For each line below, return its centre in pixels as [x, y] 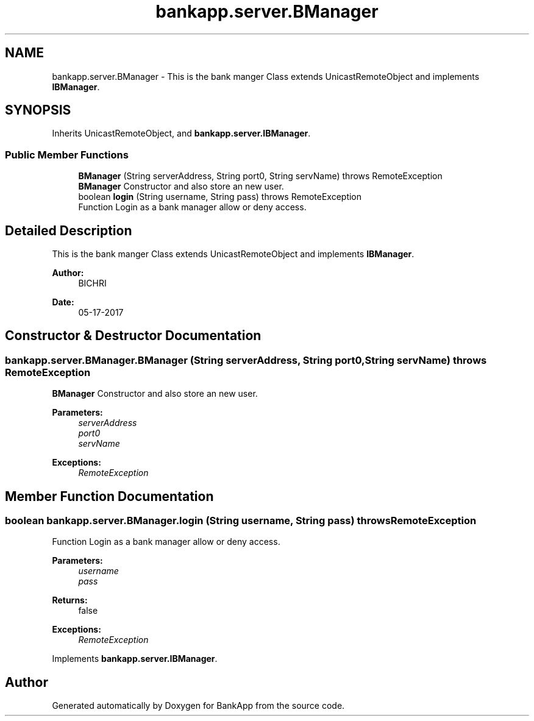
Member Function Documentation [109, 496]
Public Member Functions [67, 154]
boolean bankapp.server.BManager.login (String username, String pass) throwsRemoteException [241, 521]
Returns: [70, 600]
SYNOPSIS [38, 110]
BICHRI [92, 283]
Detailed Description [69, 230]
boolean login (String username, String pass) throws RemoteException [220, 197]
